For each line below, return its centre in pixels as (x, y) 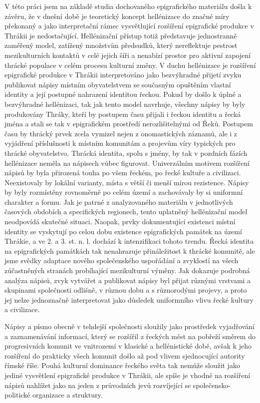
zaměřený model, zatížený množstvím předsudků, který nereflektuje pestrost (121, 45)
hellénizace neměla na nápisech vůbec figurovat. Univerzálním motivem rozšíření (127, 163)
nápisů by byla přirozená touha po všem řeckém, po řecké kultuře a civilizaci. (123, 173)
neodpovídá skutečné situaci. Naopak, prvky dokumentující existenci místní (120, 221)
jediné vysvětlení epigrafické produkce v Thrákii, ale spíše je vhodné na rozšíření (128, 375)
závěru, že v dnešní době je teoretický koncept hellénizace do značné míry (117, 16)
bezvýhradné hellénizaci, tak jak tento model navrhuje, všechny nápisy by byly (125, 104)
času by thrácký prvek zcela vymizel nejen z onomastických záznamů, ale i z (121, 133)
